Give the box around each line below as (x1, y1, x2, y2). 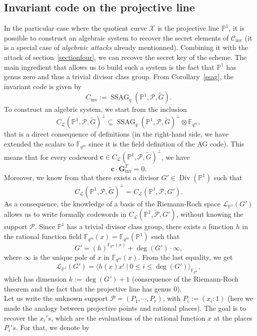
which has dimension (4, 274, 67, 284)
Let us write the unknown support (4, 293, 108, 303)
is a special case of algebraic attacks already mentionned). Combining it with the (4, 42, 249, 52)
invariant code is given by (4, 81, 82, 91)
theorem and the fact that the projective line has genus (4, 283, 171, 293)
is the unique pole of (33, 251, 96, 262)
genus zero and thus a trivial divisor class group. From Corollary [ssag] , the (4, 71, 234, 82)
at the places (213, 312, 253, 323)
